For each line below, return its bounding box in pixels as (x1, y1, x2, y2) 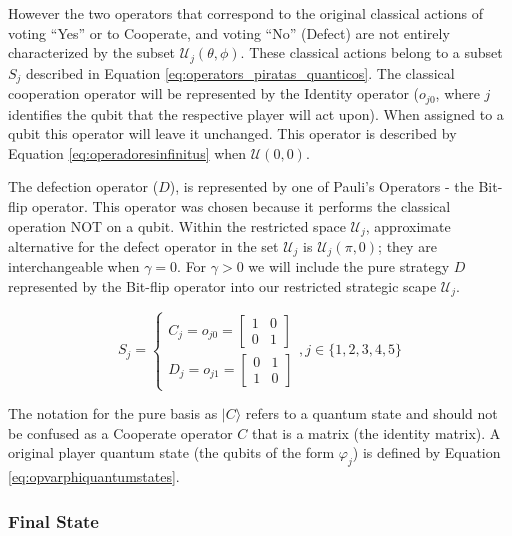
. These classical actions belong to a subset (240, 42, 503, 63)
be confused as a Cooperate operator (8, 422, 233, 443)
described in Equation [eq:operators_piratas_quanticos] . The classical (26, 62, 455, 83)
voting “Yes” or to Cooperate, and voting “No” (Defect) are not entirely (8, 22, 450, 43)
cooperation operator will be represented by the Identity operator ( (8, 83, 420, 104)
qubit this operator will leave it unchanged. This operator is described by (8, 123, 457, 144)
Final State (8, 508, 99, 533)
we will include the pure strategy (248, 256, 450, 277)
